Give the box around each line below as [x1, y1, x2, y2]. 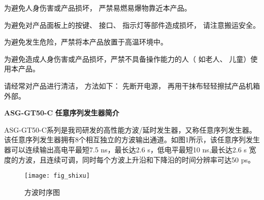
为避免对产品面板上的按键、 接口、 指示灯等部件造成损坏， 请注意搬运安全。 [4, 19, 260, 30]
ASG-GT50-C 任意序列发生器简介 [4, 107, 119, 118]
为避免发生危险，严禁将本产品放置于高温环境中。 [4, 36, 168, 47]
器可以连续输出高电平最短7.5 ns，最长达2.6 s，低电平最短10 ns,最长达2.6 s [4, 144, 247, 154]
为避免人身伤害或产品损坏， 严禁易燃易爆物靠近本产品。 [4, 3, 191, 13]
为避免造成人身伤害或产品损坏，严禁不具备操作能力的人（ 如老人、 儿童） [4, 53, 251, 64]
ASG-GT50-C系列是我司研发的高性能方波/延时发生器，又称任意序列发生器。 [4, 124, 256, 135]
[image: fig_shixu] [24, 172, 90, 180]
